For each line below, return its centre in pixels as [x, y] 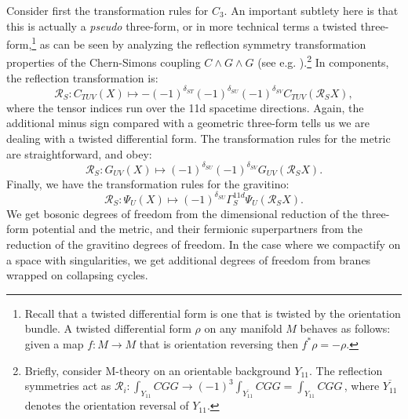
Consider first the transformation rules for [107, 10]
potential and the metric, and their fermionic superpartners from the [197, 229]
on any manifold [243, 328]
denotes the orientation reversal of [107, 405]
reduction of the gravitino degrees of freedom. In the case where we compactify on [204, 244]
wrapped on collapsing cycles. [77, 275]
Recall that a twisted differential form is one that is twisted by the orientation [213, 313]
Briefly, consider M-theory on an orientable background [158, 370]
